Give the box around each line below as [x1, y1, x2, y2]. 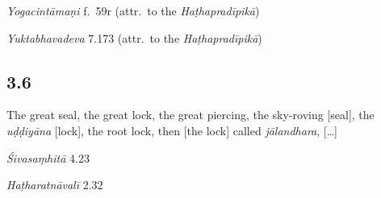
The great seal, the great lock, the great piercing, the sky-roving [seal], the [6, 106, 375, 123]
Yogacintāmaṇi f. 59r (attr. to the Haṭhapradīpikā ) [6, 2, 260, 19]
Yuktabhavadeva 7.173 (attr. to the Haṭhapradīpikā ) [6, 29, 262, 46]
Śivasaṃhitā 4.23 [6, 149, 90, 166]
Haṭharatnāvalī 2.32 [6, 176, 103, 193]
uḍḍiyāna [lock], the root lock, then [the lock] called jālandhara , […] [6, 122, 337, 138]
